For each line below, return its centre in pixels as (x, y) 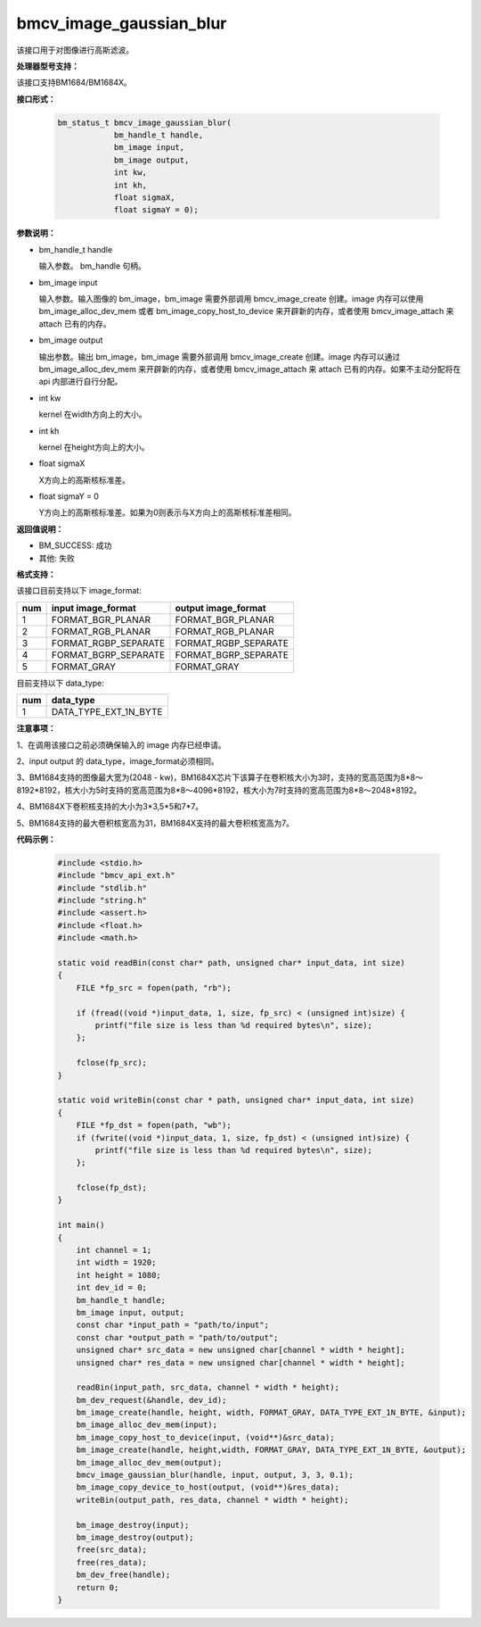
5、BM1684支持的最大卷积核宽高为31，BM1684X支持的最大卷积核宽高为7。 (155, 823)
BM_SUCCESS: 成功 (75, 545)
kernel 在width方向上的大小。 (93, 414)
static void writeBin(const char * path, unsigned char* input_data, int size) (236, 1100)
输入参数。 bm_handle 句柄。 (93, 266)
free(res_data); (111, 1562)
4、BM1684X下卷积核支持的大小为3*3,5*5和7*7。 (110, 807)
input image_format (94, 608)
